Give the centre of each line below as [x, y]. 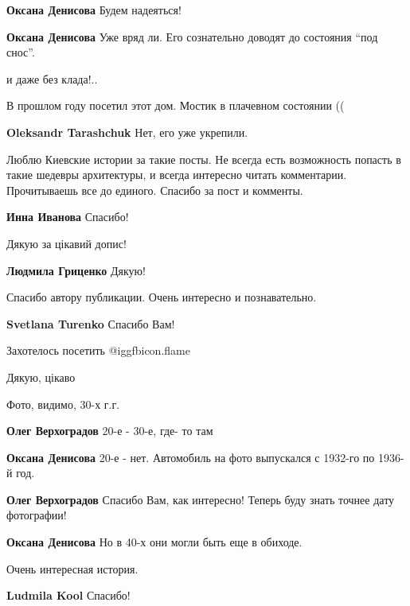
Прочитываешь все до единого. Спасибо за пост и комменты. [155, 190]
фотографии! [37, 515]
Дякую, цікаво [41, 377]
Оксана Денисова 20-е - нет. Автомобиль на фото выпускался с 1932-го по [191, 457]
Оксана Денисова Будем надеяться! [94, 10]
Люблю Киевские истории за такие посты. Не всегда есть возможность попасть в [204, 159]
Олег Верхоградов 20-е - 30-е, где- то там [110, 431]
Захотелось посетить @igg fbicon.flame [98, 350]
